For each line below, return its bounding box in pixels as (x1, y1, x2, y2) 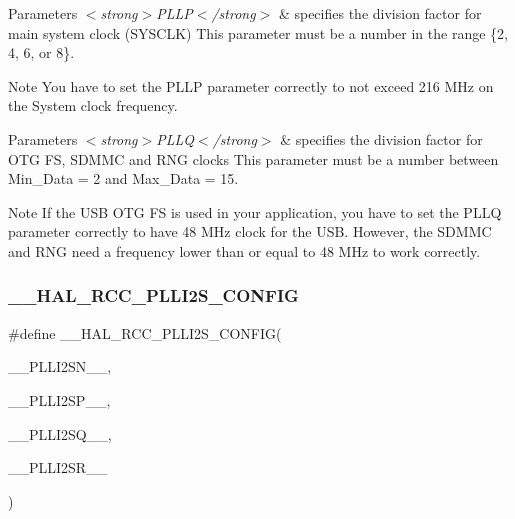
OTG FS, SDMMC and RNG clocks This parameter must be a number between (8, 148, 499, 169)
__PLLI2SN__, (8, 356, 112, 377)
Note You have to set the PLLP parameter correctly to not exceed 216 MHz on (8, 75, 494, 96)
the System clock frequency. (8, 95, 178, 116)
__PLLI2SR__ (8, 457, 108, 478)
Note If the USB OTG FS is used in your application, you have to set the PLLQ (8, 201, 502, 222)
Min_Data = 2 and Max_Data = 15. (8, 168, 239, 189)
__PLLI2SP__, (8, 389, 111, 410)
